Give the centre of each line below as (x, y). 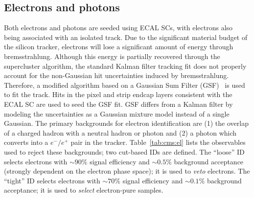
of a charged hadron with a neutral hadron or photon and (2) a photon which (120, 132)
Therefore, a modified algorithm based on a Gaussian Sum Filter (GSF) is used (125, 85)
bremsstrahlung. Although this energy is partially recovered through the (112, 56)
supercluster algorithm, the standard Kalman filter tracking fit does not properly (125, 66)
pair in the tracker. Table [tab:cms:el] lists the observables (158, 142)
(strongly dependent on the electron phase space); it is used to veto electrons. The (127, 171)
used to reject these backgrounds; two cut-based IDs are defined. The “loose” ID (124, 151)
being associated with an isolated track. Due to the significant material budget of (126, 37)
